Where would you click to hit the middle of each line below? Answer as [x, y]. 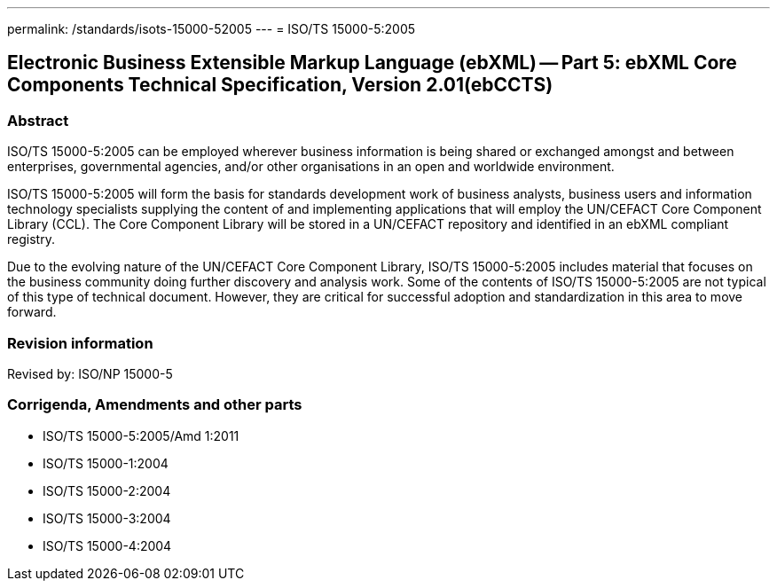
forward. [32, 312]
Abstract [38, 120]
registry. [31, 239]
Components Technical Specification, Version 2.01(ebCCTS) [280, 85]
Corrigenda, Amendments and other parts [155, 405]
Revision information [80, 343]
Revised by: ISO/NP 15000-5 [90, 373]
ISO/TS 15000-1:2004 [106, 463]
